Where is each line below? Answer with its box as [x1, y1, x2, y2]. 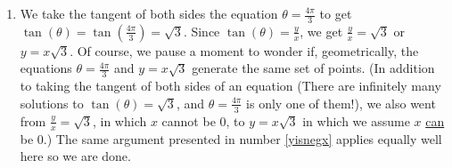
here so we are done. [20, 147, 131, 165]
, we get [300, 21, 343, 40]
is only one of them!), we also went [246, 93, 436, 112]
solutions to [20, 93, 84, 112]
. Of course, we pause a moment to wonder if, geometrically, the [70, 41, 419, 60]
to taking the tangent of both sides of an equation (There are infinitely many [20, 76, 441, 95]
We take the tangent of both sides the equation [20, 4, 278, 22]
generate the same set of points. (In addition [192, 59, 435, 77]
